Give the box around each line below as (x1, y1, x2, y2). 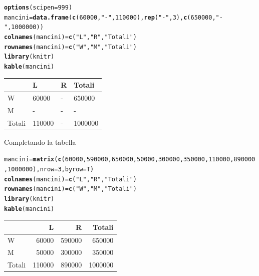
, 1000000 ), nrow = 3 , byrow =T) (4, 165, 94, 173)
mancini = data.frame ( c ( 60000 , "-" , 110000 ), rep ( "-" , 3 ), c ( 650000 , (4, 14, 216, 21)
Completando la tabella (4, 136, 76, 147)
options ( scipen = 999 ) (4, 4, 73, 11)
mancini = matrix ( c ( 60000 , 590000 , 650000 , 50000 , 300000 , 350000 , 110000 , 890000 (4, 156, 255, 163)
